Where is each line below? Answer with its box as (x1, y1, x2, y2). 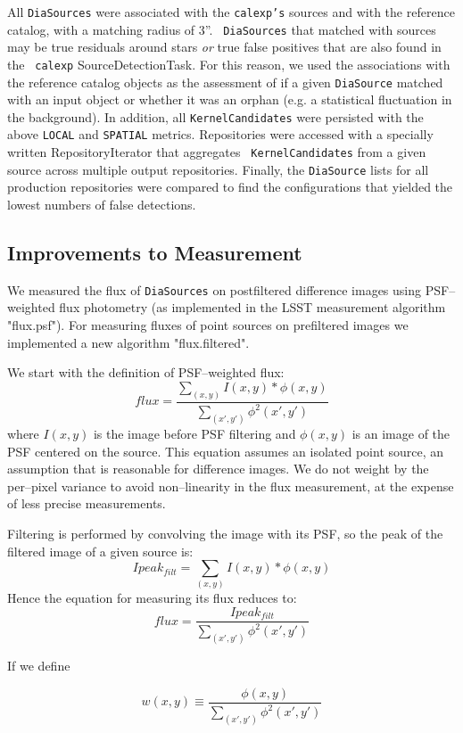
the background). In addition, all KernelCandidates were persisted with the (7, 107, 424, 126)
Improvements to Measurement (7, 239, 302, 267)
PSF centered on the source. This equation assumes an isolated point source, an (7, 441, 444, 460)
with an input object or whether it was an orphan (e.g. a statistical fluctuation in (7, 90, 452, 109)
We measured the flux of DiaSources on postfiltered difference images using (7, 280, 422, 299)
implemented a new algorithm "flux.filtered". (7, 333, 250, 351)
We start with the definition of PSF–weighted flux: (7, 363, 285, 382)
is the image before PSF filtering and (93, 424, 296, 442)
